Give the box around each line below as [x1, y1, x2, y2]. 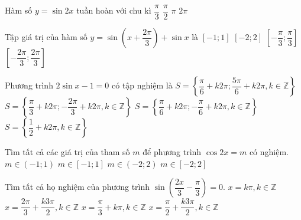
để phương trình [143, 146, 202, 158]
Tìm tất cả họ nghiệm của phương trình [5, 180, 150, 193]
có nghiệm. [249, 146, 289, 158]
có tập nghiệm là [112, 79, 173, 91]
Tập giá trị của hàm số [5, 31, 88, 43]
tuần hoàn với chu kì [76, 4, 151, 17]
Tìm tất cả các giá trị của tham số [5, 146, 130, 158]
